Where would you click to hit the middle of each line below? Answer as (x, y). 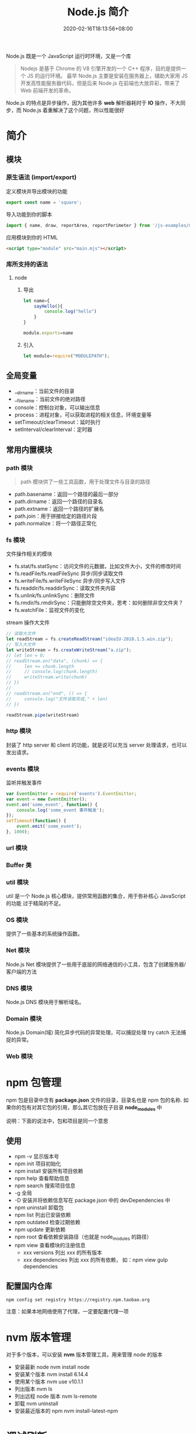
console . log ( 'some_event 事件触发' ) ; (61, 810)
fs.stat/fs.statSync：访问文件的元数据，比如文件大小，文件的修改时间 (98, 566)
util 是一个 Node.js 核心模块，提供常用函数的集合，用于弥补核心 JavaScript (96, 896)
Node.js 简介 (98, 12)
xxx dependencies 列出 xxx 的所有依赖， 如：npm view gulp (95, 1260)
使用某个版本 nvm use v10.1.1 (49, 1382)
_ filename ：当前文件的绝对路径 (50, 400)
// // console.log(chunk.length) (52, 672)
